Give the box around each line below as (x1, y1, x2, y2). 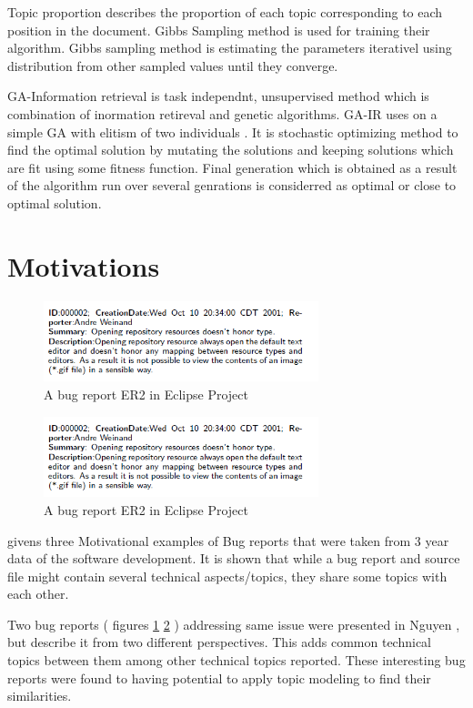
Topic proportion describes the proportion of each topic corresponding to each (7, 3, 443, 21)
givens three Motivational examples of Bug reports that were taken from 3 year (7, 531, 449, 550)
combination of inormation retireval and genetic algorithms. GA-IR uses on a (7, 104, 438, 123)
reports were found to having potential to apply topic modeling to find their (7, 668, 431, 687)
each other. (7, 584, 69, 603)
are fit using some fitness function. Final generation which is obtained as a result (7, 157, 458, 177)
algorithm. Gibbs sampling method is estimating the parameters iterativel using (7, 38, 452, 57)
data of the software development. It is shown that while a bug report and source (7, 549, 460, 568)
